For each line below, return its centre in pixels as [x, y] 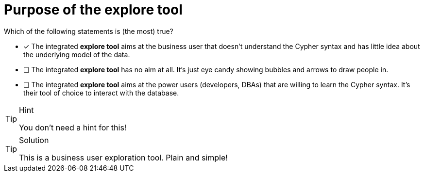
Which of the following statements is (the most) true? [89, 31]
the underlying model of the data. [77, 54]
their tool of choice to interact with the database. [101, 93]
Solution [34, 140]
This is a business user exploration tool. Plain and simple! [123, 157]
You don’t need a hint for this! [73, 127]
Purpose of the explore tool [93, 10]
